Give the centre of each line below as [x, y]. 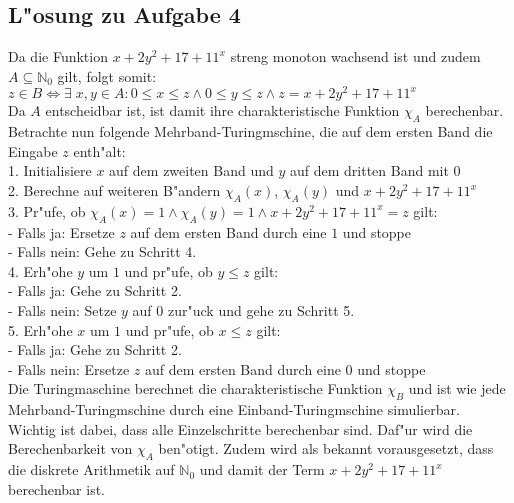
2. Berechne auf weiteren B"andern [114, 190]
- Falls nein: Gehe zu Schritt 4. [102, 251]
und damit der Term [262, 469]
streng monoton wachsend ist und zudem [355, 56]
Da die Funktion [58, 56]
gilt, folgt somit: [107, 75]
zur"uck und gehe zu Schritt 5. [261, 310]
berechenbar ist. [56, 488]
